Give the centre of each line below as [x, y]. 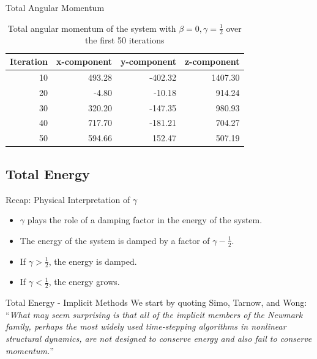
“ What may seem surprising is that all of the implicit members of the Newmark [154, 314]
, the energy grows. [84, 282]
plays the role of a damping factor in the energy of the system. [145, 220]
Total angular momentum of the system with [92, 28]
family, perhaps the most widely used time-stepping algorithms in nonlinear [146, 326]
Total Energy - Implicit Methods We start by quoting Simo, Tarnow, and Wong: [156, 302]
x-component [84, 61]
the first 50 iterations [125, 40]
